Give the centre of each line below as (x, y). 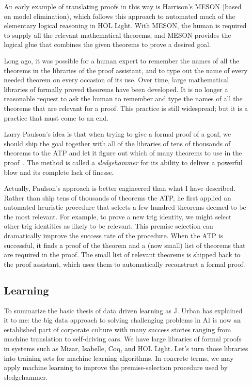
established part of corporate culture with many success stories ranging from (118, 329)
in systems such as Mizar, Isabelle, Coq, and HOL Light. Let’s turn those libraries (126, 348)
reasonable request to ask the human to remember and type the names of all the (123, 99)
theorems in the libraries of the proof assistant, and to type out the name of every (126, 70)
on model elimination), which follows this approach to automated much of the (119, 16)
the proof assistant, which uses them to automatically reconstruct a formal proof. (125, 264)
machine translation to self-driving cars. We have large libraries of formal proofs (123, 339)
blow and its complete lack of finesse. (59, 172)
